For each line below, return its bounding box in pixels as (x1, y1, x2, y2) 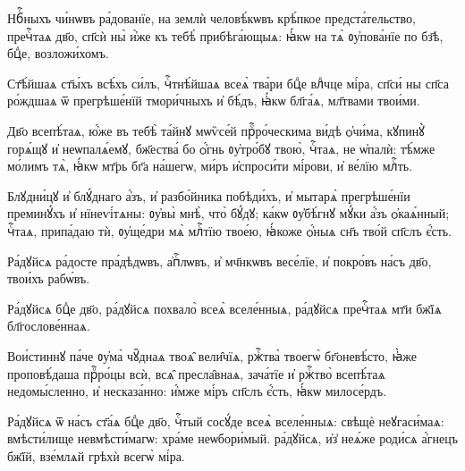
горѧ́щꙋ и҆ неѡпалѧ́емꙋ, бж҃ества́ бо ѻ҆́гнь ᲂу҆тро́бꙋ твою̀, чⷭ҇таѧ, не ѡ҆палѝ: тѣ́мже (7, 139, 435, 157)
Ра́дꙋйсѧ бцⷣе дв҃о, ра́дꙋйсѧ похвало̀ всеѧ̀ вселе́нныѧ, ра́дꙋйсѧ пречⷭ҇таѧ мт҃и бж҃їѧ (7, 299, 442, 317)
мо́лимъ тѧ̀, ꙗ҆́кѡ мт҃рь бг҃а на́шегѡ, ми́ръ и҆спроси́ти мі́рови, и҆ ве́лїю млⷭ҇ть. (7, 156, 413, 175)
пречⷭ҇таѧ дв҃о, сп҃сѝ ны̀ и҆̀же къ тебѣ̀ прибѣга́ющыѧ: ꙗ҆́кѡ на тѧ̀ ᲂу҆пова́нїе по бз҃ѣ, (7, 26, 444, 45)
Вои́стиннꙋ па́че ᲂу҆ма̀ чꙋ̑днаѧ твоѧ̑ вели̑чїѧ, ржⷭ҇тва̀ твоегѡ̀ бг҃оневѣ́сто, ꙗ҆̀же (7, 346, 418, 365)
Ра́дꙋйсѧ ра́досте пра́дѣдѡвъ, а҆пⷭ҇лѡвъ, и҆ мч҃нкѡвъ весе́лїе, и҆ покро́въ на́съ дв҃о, (7, 251, 432, 270)
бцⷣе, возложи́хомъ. (7, 44, 109, 63)
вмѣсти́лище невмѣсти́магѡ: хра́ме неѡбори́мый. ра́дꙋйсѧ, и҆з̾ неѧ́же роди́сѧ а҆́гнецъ (7, 429, 458, 448)
